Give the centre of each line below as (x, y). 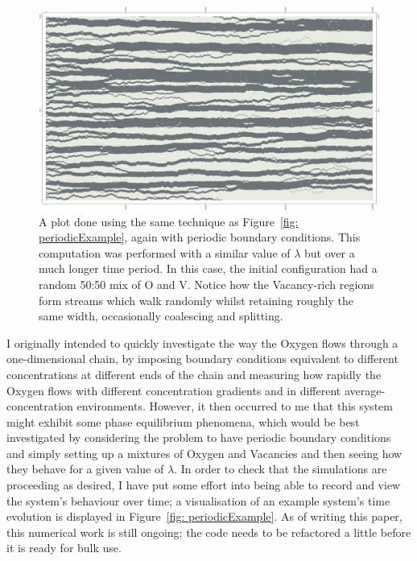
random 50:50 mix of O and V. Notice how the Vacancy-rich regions (206, 284)
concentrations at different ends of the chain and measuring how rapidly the (194, 374)
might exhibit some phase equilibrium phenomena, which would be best (183, 421)
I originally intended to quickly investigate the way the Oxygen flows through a (202, 342)
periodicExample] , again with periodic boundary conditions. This (200, 237)
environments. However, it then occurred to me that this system (235, 406)
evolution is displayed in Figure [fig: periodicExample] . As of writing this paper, (204, 516)
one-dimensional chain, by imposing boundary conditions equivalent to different (202, 359)
